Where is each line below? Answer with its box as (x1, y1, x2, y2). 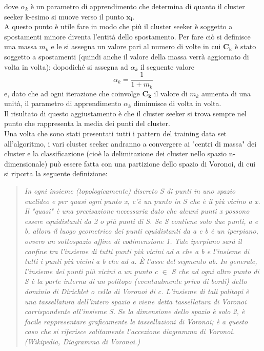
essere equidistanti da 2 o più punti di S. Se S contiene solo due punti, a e (24, 215, 258, 226)
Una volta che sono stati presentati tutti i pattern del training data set (4, 128, 227, 139)
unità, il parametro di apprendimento (4, 98, 121, 109)
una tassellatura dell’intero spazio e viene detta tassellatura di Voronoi (24, 296, 247, 306)
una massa (4, 41, 37, 52)
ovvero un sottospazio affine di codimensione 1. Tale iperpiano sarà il (24, 235, 242, 246)
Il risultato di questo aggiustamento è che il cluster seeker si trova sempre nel (4, 108, 247, 118)
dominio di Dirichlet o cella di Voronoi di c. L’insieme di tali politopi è (24, 285, 249, 296)
